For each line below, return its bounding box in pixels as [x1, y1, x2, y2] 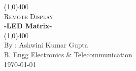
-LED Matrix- [4, 21, 52, 31]
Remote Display [4, 11, 53, 21]
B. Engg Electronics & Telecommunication [4, 49, 133, 59]
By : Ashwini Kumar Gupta [4, 40, 88, 50]
